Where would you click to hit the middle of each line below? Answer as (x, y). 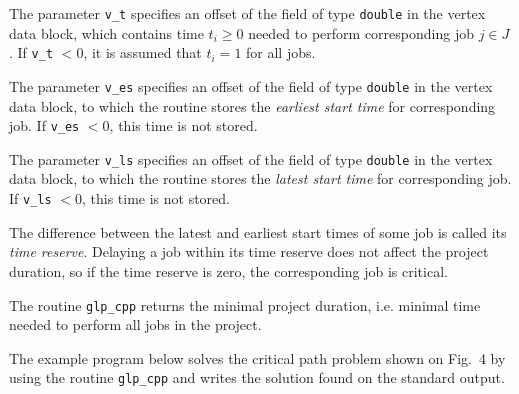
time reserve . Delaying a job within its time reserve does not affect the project (249, 251)
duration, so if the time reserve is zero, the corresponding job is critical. (228, 270)
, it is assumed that (142, 52)
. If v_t (31, 52)
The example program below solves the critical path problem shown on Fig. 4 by (257, 357)
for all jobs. (281, 52)
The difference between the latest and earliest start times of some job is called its (258, 231)
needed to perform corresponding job (361, 32)
